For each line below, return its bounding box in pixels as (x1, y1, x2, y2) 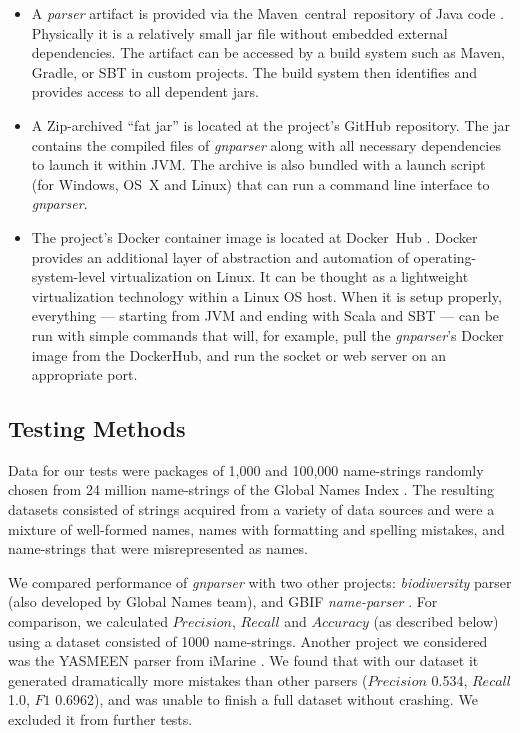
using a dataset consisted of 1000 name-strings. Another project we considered (8, 630, 488, 651)
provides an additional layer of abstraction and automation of (31, 246, 409, 267)
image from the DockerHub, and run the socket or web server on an (31, 344, 447, 365)
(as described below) (373, 611, 499, 632)
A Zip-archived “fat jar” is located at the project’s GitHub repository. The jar (31, 114, 510, 135)
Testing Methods (8, 413, 186, 444)
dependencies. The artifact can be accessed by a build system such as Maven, (31, 42, 505, 63)
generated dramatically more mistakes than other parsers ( (8, 669, 368, 690)
